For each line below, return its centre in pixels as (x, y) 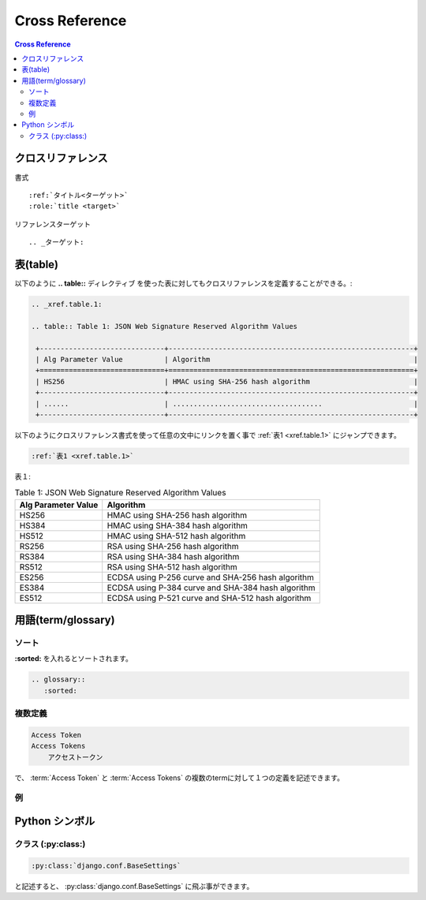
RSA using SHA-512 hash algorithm (172, 566)
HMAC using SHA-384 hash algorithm (177, 525)
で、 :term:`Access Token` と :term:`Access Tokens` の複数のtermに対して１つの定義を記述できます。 (179, 778)
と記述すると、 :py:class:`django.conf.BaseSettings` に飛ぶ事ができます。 (134, 886)
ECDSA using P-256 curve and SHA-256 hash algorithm (211, 577)
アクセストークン (75, 757)
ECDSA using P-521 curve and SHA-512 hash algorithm (209, 598)
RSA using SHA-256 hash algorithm (173, 546)
